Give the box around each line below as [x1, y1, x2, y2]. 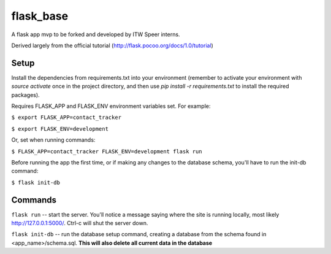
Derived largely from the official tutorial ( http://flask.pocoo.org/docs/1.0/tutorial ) [11, 42, 214, 49]
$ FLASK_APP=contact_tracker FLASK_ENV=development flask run [11, 148, 202, 155]
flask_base [11, 9, 69, 23]
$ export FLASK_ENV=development [11, 125, 108, 132]
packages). [11, 91, 40, 98]
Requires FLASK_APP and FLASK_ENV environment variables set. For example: [11, 102, 211, 110]
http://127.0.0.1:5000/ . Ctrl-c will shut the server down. [11, 220, 148, 227]
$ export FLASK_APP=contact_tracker [11, 114, 122, 121]
